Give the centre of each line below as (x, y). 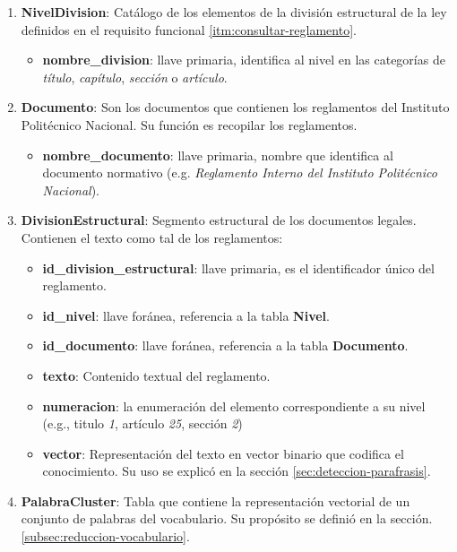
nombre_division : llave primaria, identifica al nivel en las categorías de (244, 60)
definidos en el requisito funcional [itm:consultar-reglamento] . (189, 29)
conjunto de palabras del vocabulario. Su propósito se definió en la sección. (227, 518)
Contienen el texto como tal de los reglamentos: (152, 237)
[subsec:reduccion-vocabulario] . (105, 536)
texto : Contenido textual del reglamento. (156, 375)
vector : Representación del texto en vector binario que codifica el (223, 453)
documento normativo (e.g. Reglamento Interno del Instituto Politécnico (240, 172)
